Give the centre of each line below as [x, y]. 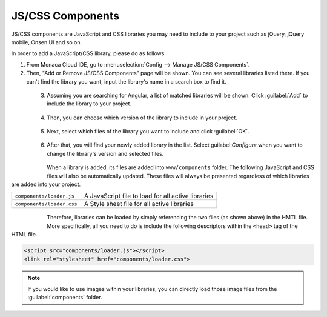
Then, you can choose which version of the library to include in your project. [142, 118]
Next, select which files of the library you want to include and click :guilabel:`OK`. [148, 132]
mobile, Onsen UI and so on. [47, 42]
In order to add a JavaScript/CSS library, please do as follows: [89, 53]
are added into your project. [46, 184]
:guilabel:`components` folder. [65, 298]
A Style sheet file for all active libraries [139, 204]
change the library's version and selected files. [105, 153]
